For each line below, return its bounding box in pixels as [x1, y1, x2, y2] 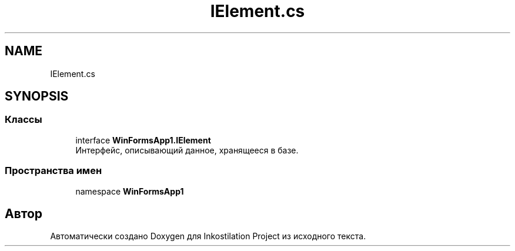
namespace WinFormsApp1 [75, 186, 184, 196]
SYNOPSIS [5, 89, 69, 104]
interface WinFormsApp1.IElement [75, 135, 211, 145]
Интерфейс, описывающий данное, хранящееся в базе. [75, 145, 299, 155]
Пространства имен [5, 165, 102, 177]
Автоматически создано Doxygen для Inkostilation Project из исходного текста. [50, 231, 366, 242]
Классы [5, 113, 42, 126]
